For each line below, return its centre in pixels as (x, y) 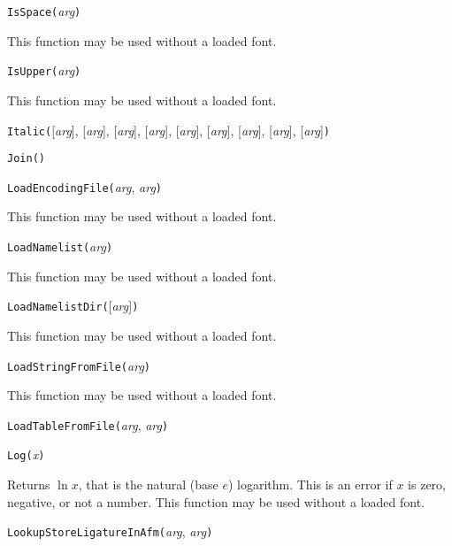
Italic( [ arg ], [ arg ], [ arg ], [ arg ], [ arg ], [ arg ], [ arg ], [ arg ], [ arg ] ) (169, 130)
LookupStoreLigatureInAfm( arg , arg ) (110, 531)
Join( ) (26, 159)
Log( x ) (26, 454)
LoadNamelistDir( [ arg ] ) (73, 306)
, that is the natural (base (148, 484)
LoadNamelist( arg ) (60, 246)
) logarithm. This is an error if (310, 484)
